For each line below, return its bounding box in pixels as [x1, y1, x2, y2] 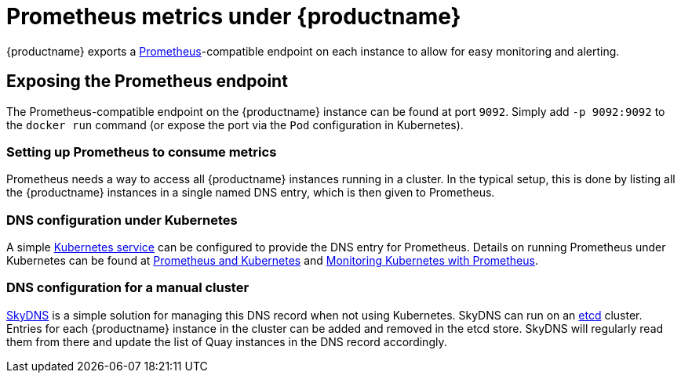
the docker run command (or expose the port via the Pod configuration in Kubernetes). [6, 117, 464, 132]
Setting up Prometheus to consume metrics [6, 143, 277, 160]
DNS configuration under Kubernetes [6, 211, 238, 228]
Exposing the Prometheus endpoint [6, 71, 288, 92]
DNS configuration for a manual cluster [6, 280, 249, 296]
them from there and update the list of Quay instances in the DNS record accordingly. [6, 334, 447, 348]
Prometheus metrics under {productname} [6, 3, 461, 30]
